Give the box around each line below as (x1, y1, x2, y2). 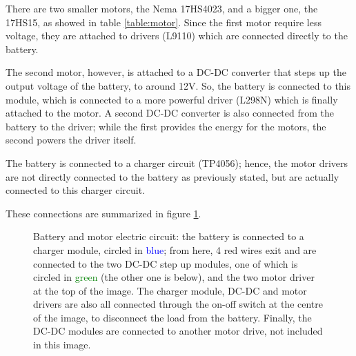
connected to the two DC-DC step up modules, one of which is (33, 256, 298, 270)
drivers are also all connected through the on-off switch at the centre (33, 297, 323, 311)
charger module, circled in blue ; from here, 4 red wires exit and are (33, 242, 317, 257)
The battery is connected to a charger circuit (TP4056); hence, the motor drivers (6, 155, 348, 170)
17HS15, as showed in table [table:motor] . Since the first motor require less (6, 14, 322, 29)
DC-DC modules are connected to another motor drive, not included (33, 324, 323, 338)
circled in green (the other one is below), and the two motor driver (33, 270, 315, 284)
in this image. (33, 337, 91, 352)
